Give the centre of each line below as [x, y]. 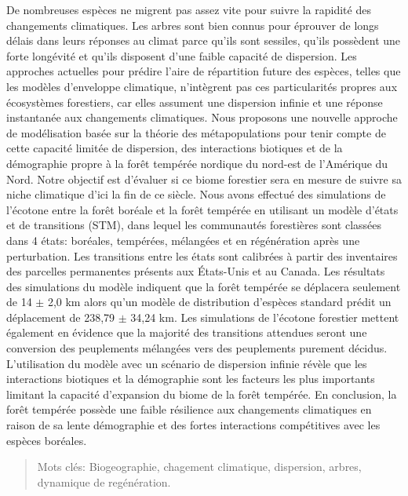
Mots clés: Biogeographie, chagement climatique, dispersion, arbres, [199, 467]
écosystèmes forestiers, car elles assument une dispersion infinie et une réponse [195, 102]
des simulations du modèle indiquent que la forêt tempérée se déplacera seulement [204, 286]
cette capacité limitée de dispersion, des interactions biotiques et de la [175, 148]
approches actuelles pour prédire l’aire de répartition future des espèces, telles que [204, 71]
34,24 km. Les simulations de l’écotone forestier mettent [265, 317]
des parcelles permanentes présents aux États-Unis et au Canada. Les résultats [196, 271]
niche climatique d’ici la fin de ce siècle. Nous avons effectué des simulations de [196, 194]
